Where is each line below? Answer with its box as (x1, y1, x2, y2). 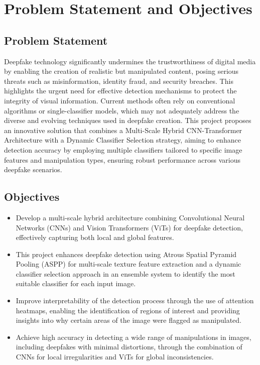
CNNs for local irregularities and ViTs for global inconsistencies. (16, 351, 214, 362)
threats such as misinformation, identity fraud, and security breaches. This (4, 75, 233, 86)
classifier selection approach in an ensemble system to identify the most (16, 268, 235, 279)
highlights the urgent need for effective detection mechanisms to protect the (4, 85, 237, 96)
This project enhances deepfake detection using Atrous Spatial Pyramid (16, 249, 237, 259)
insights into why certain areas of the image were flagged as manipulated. (16, 315, 241, 325)
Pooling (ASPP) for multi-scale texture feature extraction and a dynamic (16, 259, 241, 269)
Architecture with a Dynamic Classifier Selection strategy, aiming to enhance (4, 135, 241, 145)
